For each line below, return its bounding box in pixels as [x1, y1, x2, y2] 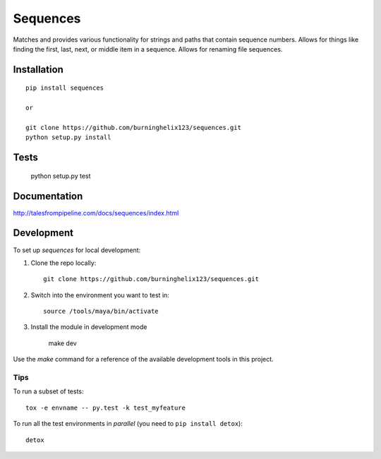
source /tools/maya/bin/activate [43, 307, 159, 316]
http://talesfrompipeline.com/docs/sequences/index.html [13, 208, 179, 217]
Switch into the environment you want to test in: [30, 290, 169, 299]
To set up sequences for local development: [13, 246, 141, 254]
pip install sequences [25, 84, 104, 92]
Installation [13, 64, 64, 76]
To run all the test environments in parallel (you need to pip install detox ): [13, 419, 243, 428]
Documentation [13, 190, 83, 202]
